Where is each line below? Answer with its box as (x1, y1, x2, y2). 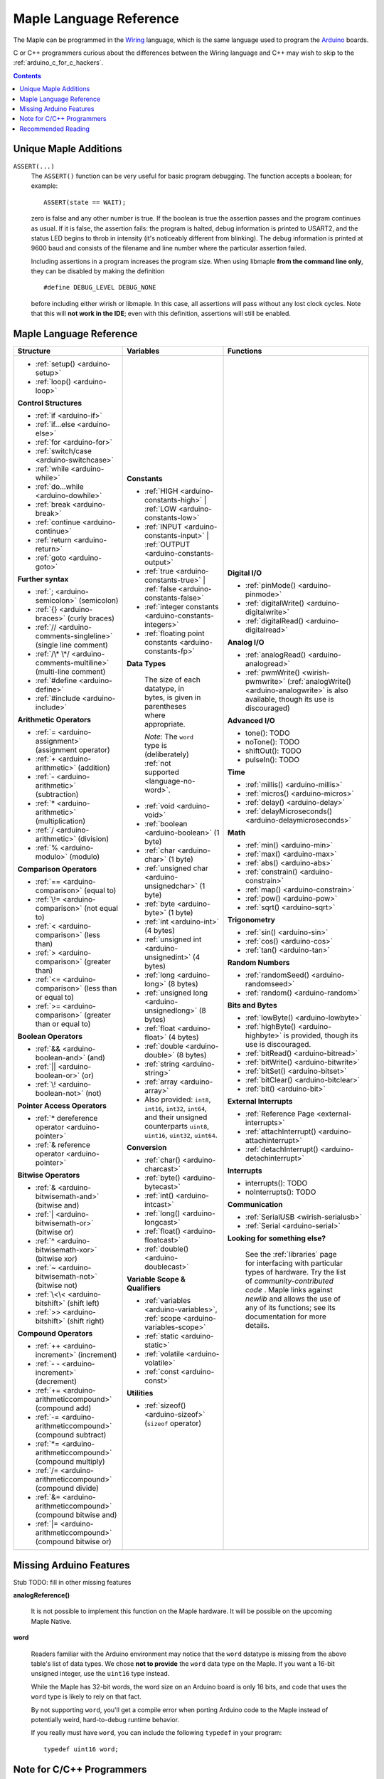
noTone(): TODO (245, 737, 300, 747)
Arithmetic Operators (17, 715, 92, 725)
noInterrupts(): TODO (245, 1187, 316, 1197)
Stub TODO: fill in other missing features (13, 1578, 132, 1586)
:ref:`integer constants (144, 602, 219, 612)
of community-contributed (245, 1276, 334, 1286)
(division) (78, 834, 110, 844)
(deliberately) (144, 749, 189, 759)
